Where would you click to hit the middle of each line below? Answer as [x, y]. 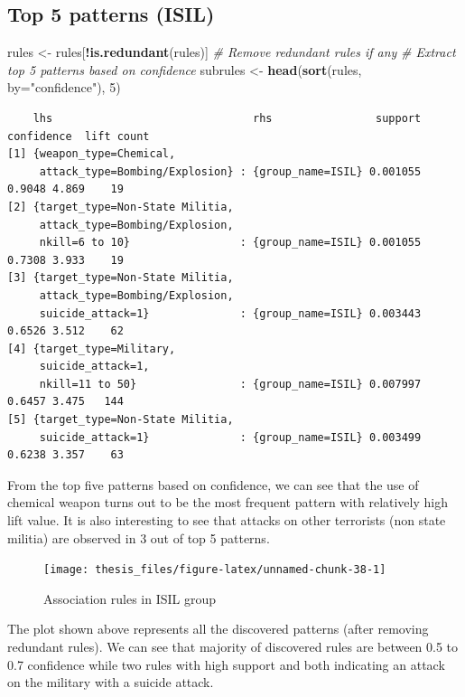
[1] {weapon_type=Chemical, [92, 154]
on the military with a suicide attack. [111, 682]
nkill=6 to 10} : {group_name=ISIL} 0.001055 [230, 243]
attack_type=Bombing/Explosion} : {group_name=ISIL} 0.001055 [230, 171]
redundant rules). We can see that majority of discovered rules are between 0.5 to [233, 647]
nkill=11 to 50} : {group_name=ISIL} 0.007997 [230, 384]
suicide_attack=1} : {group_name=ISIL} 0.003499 [230, 437]
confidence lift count [79, 136]
